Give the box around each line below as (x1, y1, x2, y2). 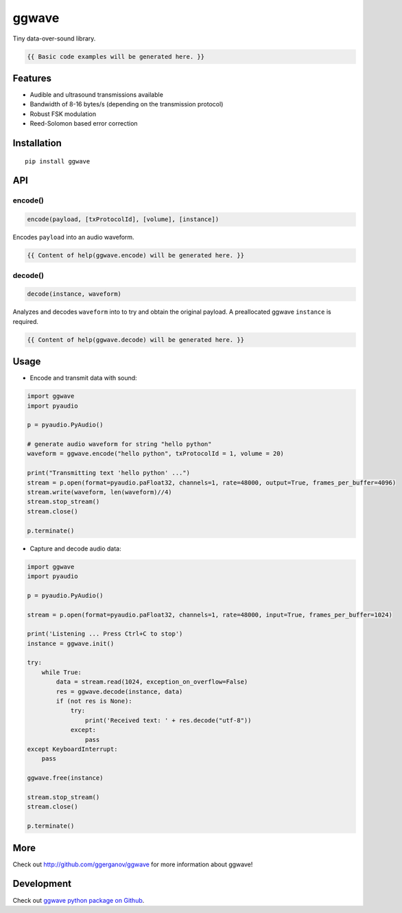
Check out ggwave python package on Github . (12, 896, 145, 904)
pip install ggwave (25, 157, 91, 165)
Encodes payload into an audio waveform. (12, 233, 134, 242)
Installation (12, 137, 62, 149)
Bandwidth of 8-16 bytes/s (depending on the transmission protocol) (29, 100, 224, 108)
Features (12, 72, 51, 84)
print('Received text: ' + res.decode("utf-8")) (84, 716, 252, 724)
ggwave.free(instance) (27, 774, 104, 782)
